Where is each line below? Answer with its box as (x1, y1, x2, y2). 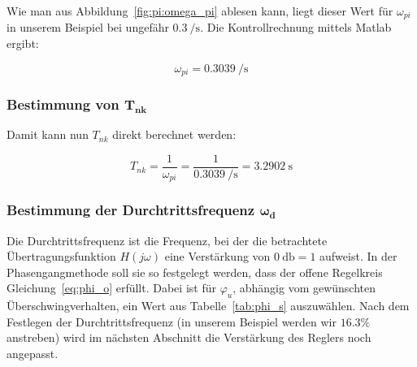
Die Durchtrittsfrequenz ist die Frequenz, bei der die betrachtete (7, 231, 328, 248)
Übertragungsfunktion (7, 248, 116, 265)
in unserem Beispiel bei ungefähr (7, 19, 169, 36)
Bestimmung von (7, 94, 119, 114)
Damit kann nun (7, 126, 89, 143)
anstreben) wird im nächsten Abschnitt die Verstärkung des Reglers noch (7, 329, 371, 346)
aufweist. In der (319, 248, 397, 265)
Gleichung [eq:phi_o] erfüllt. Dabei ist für (7, 279, 216, 296)
